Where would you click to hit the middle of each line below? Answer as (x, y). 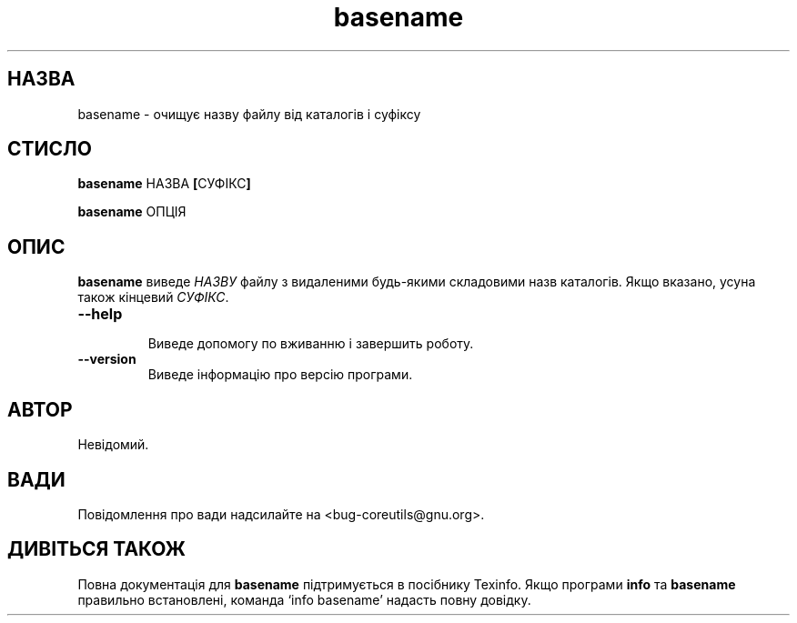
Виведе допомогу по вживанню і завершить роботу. (311, 344)
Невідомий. (113, 445)
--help (100, 314)
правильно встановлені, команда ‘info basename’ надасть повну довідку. (304, 599)
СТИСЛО (50, 149)
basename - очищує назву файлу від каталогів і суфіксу (249, 114)
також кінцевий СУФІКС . (153, 297)
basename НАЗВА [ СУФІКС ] (164, 184)
